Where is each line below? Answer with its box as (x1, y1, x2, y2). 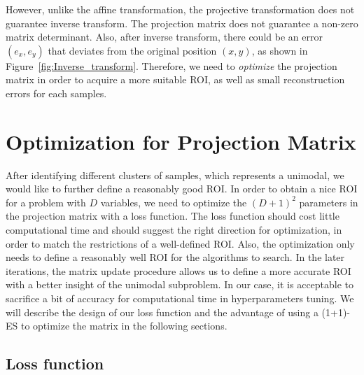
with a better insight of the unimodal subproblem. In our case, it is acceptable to (6, 277, 354, 292)
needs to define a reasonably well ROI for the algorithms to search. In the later (6, 250, 345, 264)
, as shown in (251, 43, 308, 57)
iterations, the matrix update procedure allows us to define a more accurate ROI (6, 263, 351, 278)
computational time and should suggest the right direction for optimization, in (6, 222, 342, 237)
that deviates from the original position (48, 43, 217, 57)
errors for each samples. (6, 85, 107, 100)
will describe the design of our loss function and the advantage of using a (6, 304, 318, 319)
